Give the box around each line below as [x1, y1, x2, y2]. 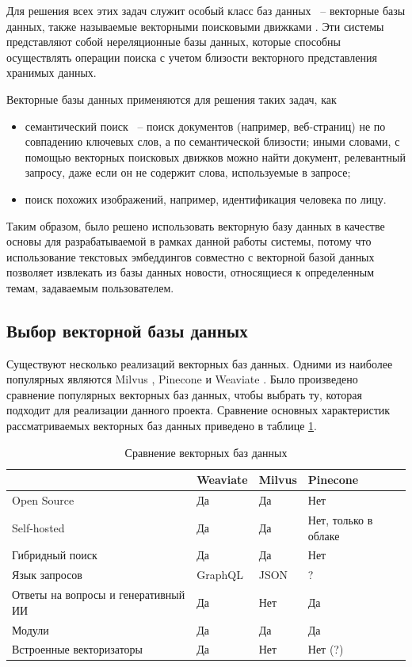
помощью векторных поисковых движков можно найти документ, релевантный [25, 148, 406, 165]
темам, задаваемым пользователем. [6, 279, 174, 295]
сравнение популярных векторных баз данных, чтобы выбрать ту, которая [6, 386, 362, 402]
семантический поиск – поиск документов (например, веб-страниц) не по [25, 117, 386, 134]
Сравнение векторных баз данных [124, 444, 288, 460]
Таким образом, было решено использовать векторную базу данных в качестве [6, 217, 385, 234]
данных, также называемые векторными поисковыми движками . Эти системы [6, 17, 384, 34]
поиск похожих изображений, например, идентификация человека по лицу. [25, 190, 387, 207]
